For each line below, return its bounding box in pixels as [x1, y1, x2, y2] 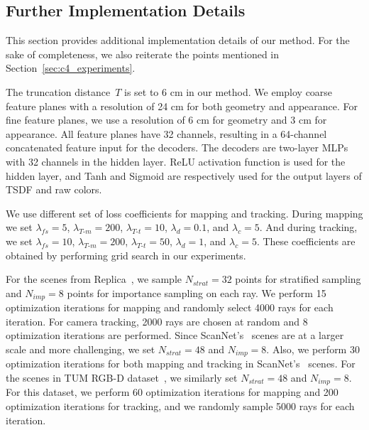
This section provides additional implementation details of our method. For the [6, 33, 350, 48]
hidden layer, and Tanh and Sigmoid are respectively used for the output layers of [6, 168, 362, 183]
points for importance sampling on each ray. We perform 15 [67, 285, 326, 300]
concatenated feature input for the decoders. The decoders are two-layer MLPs [6, 140, 348, 155]
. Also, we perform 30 [266, 341, 360, 356]
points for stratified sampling [235, 272, 361, 286]
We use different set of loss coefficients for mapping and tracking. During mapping [6, 205, 363, 220]
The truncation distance [6, 84, 111, 99]
